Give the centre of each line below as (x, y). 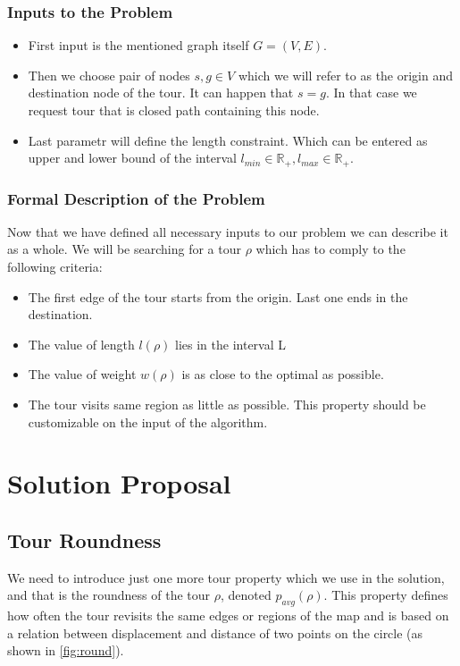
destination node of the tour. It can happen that (161, 93)
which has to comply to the (330, 249)
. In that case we (371, 93)
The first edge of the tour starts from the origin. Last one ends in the (218, 296)
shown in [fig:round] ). (66, 650)
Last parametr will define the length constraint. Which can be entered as (228, 140)
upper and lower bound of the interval (132, 158)
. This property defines (386, 595)
